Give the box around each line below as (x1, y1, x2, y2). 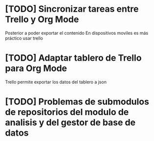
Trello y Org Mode (5, 14, 79, 25)
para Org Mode (5, 63, 67, 74)
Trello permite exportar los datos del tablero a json (5, 79, 107, 85)
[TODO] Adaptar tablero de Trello (5, 52, 142, 64)
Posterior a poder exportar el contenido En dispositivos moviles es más (5, 30, 148, 36)
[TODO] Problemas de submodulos (5, 96, 149, 107)
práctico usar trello (5, 35, 43, 41)
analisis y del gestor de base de (5, 117, 136, 128)
